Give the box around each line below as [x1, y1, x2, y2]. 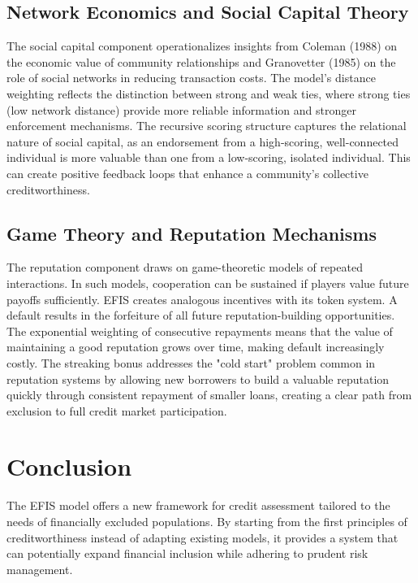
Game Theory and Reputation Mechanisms [6, 220, 377, 246]
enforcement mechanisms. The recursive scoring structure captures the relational [6, 117, 407, 134]
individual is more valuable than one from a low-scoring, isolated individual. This [6, 149, 411, 166]
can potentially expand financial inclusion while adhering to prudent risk [6, 545, 368, 562]
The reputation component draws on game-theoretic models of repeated [6, 259, 363, 276]
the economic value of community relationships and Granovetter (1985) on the [6, 53, 396, 70]
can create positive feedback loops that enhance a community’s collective [6, 164, 368, 181]
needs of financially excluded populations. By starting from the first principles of [6, 513, 407, 529]
